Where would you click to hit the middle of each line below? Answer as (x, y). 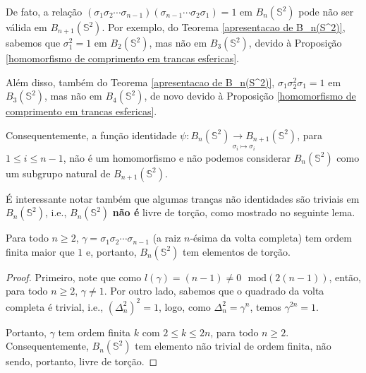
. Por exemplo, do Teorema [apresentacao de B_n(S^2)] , (224, 27)
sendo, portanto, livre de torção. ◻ (82, 361)
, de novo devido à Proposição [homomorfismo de (250, 96)
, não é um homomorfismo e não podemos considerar (177, 157)
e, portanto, (111, 251)
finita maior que (40, 251)
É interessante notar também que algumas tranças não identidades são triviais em (183, 198)
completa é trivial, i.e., (55, 306)
